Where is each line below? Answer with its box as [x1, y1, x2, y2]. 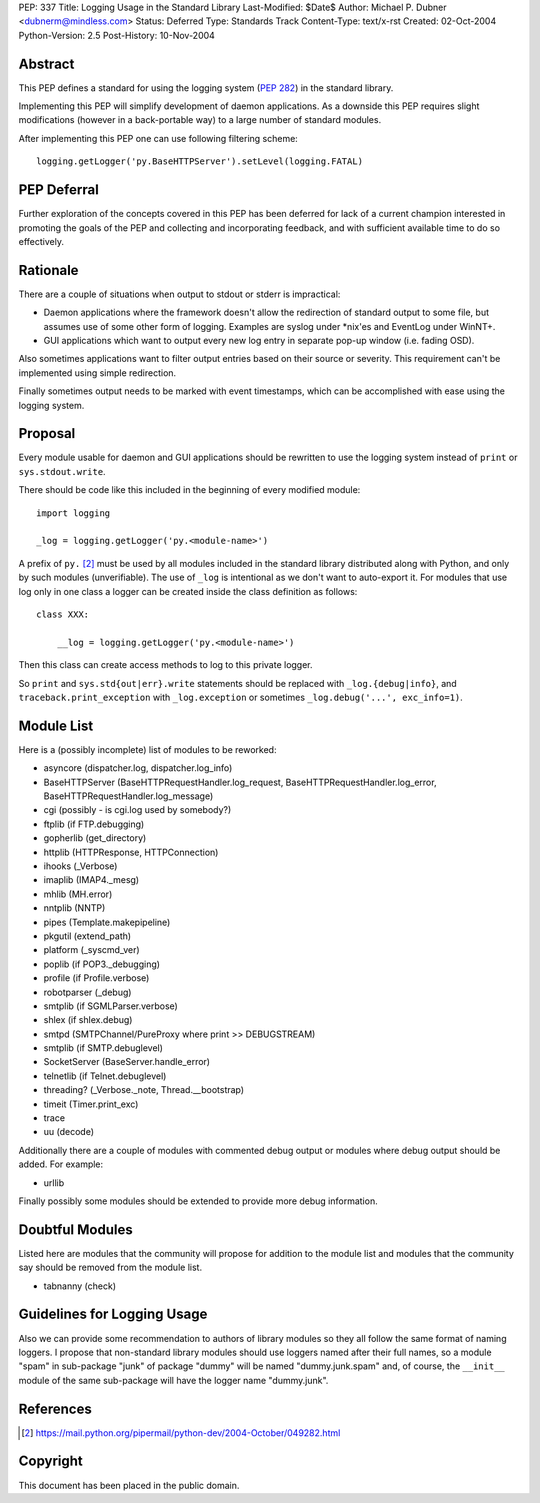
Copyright [18, 1453, 84, 1470]
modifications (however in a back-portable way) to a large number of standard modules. [18, 114, 382, 126]
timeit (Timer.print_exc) [43, 1098, 139, 1110]
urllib [43, 1176, 65, 1189]
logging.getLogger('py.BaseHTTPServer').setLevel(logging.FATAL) [36, 156, 364, 167]
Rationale [18, 261, 79, 279]
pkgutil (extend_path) [43, 930, 132, 942]
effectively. [18, 235, 65, 247]
